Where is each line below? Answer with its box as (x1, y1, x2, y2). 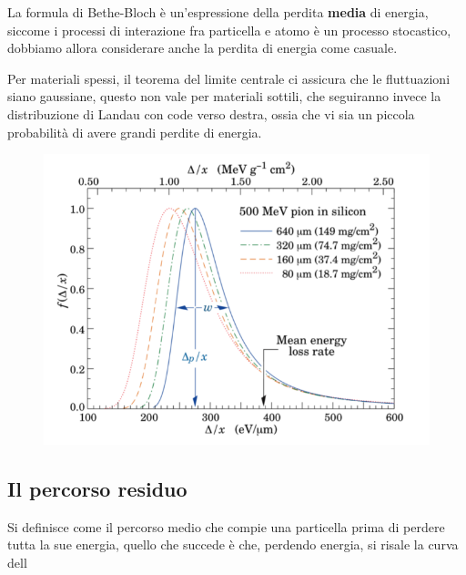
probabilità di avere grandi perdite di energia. (7, 122, 262, 141)
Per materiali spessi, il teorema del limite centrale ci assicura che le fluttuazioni (7, 68, 451, 87)
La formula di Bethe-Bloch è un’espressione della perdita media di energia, (7, 3, 429, 21)
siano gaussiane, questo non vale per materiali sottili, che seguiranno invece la (7, 87, 441, 106)
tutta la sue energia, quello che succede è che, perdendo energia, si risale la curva (7, 535, 459, 554)
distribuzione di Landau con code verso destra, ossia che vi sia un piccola (7, 104, 415, 123)
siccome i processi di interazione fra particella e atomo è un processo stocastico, (7, 20, 451, 39)
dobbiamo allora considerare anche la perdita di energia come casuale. (7, 38, 398, 57)
